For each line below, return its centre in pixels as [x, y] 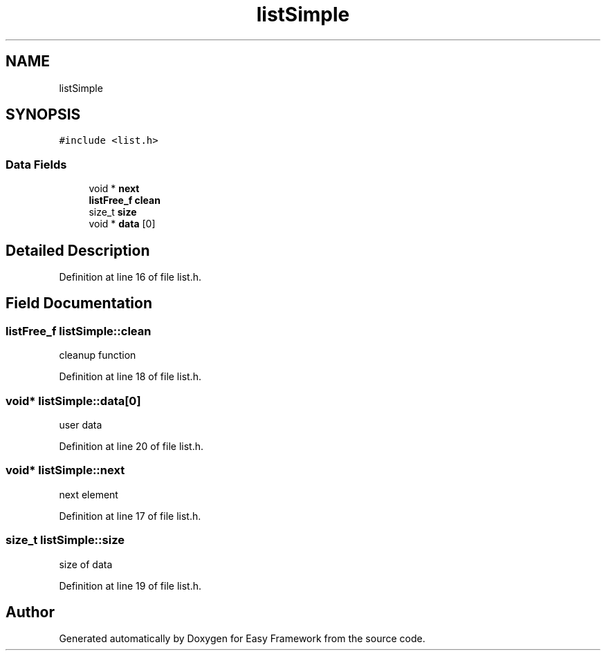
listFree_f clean [125, 200]
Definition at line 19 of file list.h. [130, 585]
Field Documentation [79, 303]
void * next [114, 189]
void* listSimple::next [65, 470]
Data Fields [36, 164]
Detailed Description [78, 250]
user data [81, 425]
